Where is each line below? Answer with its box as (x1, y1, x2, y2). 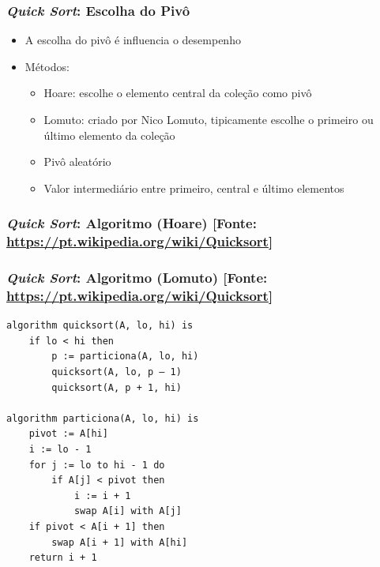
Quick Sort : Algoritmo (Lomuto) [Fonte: (6, 268, 268, 287)
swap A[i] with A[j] (73, 505, 182, 517)
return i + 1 (28, 552, 97, 564)
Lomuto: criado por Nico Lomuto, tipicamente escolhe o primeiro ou (43, 111, 374, 127)
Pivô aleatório (43, 153, 111, 170)
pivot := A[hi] (28, 428, 108, 440)
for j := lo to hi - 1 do (28, 459, 165, 471)
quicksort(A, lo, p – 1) (51, 366, 182, 378)
